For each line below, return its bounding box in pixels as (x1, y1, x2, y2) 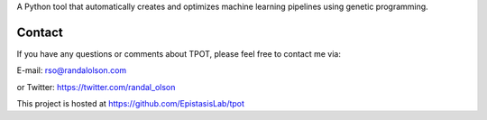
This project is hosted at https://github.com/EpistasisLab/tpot (16, 98, 245, 109)
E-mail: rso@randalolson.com (16, 65, 127, 76)
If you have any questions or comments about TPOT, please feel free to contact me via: (16, 48, 342, 59)
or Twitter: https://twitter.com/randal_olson (16, 81, 176, 92)
